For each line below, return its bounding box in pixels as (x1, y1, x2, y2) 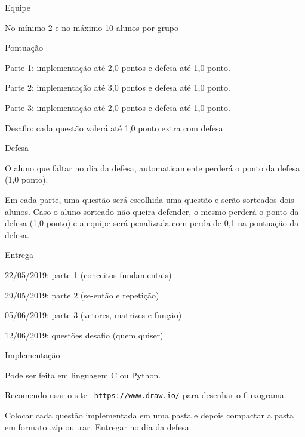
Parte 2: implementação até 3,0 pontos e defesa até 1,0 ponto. (5, 81, 230, 94)
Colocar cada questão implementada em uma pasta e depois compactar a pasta (5, 409, 294, 421)
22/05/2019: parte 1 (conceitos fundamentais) (5, 268, 172, 281)
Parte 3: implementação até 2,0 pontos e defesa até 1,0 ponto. (5, 101, 230, 113)
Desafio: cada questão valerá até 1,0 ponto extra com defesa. (5, 121, 226, 134)
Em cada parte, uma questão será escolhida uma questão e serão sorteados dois (5, 193, 294, 205)
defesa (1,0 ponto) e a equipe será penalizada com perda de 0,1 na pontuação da (5, 217, 299, 229)
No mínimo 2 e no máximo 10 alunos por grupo (5, 21, 179, 33)
